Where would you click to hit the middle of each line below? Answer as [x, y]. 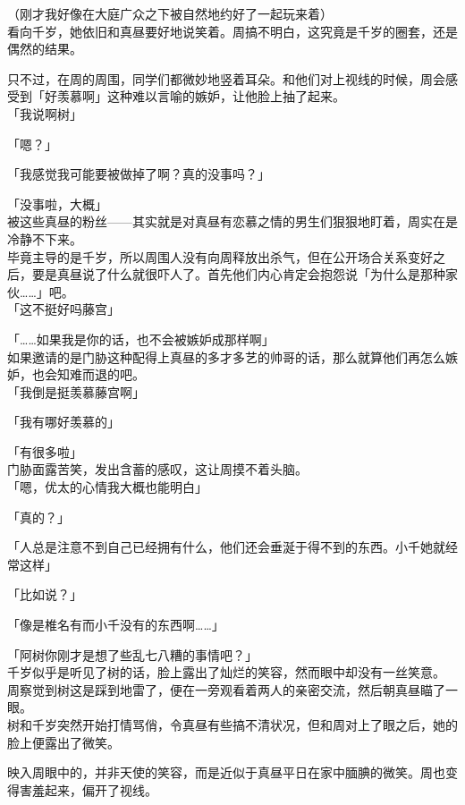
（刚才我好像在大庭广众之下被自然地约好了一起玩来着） [170, 13]
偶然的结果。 [45, 49]
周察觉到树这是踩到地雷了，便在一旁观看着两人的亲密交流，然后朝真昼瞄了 [226, 689]
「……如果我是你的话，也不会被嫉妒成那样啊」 [141, 339]
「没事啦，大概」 [57, 203]
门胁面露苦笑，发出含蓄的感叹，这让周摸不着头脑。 [157, 469]
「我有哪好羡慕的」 [63, 422]
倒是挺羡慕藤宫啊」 [88, 391]
